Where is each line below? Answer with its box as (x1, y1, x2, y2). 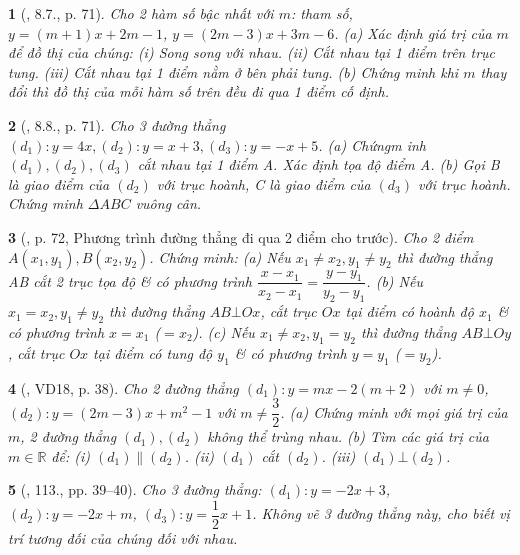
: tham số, (290, 3, 353, 23)
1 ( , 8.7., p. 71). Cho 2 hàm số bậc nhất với (8, 3, 274, 23)
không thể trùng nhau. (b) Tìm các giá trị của (207, 426, 489, 447)
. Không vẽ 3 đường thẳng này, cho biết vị (252, 503, 510, 524)
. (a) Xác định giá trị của (334, 22, 492, 43)
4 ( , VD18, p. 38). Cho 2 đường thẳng (8, 377, 239, 398)
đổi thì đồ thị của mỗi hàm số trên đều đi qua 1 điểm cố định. (8, 81, 389, 102)
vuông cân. (135, 193, 202, 214)
